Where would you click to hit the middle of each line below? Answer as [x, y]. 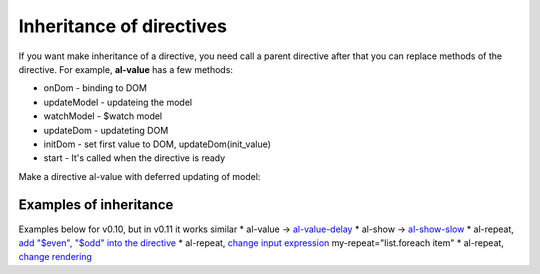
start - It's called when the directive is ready [134, 158]
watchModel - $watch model [103, 116]
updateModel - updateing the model [118, 102]
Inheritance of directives [122, 26]
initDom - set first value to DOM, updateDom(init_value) [157, 144]
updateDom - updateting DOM [106, 130]
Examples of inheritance [96, 205]
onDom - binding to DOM [95, 88]
